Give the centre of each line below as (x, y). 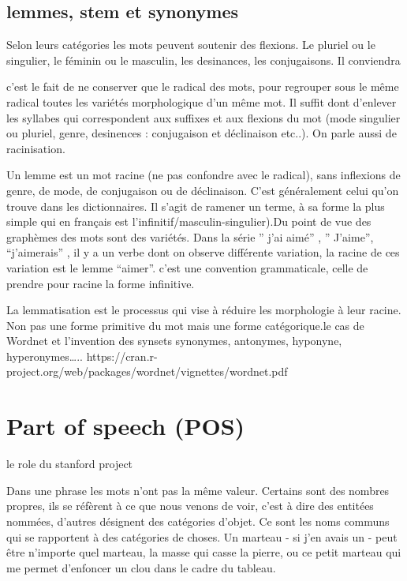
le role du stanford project (70, 464)
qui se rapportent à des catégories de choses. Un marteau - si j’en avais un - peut (202, 536)
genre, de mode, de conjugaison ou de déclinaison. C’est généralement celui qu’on (203, 190)
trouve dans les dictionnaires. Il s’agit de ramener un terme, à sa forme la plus (196, 206)
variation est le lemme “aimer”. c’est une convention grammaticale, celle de (187, 267)
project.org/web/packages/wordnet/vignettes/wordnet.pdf (147, 371)
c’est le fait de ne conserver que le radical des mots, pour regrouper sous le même (203, 86)
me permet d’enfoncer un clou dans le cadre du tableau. (141, 567)
